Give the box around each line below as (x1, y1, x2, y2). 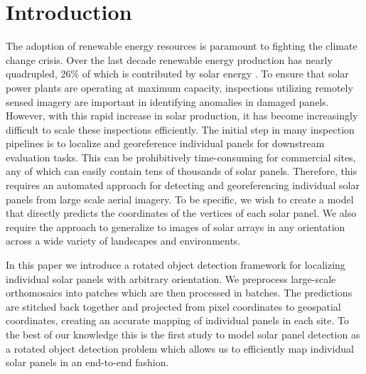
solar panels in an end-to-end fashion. (6, 355, 169, 370)
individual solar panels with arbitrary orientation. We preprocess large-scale (6, 271, 336, 286)
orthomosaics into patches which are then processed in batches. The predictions (6, 285, 352, 300)
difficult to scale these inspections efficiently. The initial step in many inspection (6, 122, 355, 137)
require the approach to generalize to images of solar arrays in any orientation (6, 219, 345, 234)
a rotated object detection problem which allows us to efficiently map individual (6, 341, 354, 356)
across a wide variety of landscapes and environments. (6, 233, 241, 248)
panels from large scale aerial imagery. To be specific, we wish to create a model (6, 191, 354, 206)
